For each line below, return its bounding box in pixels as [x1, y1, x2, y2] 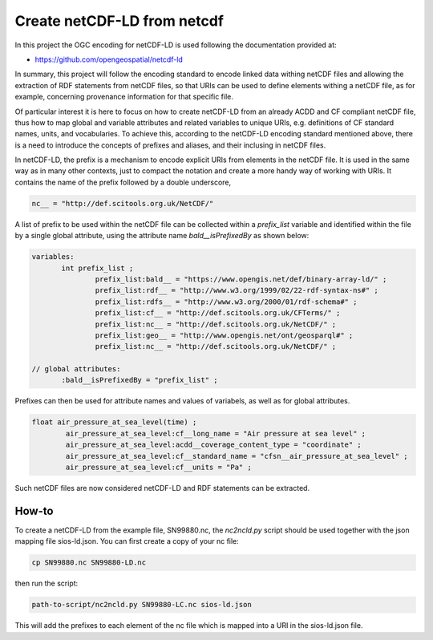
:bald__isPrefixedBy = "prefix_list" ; [61, 375, 218, 385]
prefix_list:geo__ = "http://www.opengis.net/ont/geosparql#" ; [95, 330, 354, 340]
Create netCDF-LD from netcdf [14, 12, 225, 30]
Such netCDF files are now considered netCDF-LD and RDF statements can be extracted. [14, 484, 310, 492]
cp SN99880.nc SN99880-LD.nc [31, 558, 147, 567]
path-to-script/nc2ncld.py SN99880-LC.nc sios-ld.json [31, 600, 252, 610]
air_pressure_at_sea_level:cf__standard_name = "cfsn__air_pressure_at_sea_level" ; [65, 452, 408, 460]
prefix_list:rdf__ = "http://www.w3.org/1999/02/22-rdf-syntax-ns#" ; [95, 286, 378, 295]
